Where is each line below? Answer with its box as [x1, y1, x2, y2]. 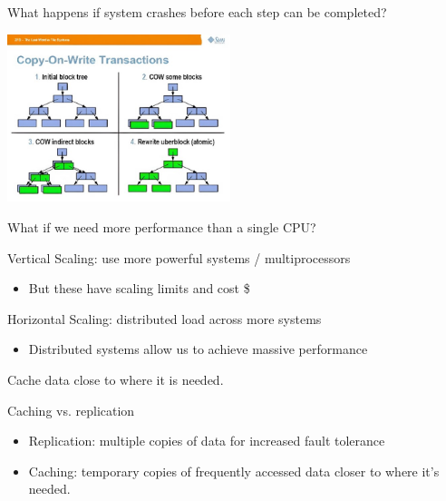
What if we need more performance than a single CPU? [7, 217, 316, 236]
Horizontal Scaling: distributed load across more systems [7, 309, 322, 328]
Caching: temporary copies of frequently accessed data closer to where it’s [28, 461, 440, 480]
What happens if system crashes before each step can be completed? [7, 3, 387, 21]
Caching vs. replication [7, 400, 135, 419]
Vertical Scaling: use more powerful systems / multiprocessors [7, 248, 351, 267]
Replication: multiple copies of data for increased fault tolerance [28, 431, 385, 450]
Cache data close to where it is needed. [7, 369, 224, 388]
